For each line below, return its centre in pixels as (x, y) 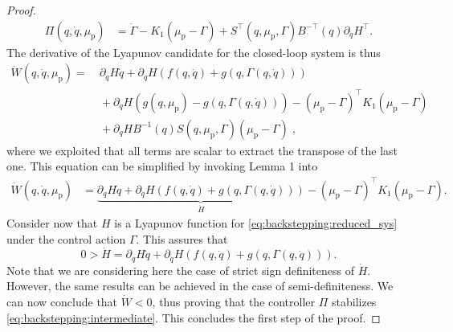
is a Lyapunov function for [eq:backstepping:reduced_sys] (256, 222)
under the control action (66, 238)
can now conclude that (62, 302)
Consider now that (52, 222)
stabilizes (354, 302)
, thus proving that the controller (234, 302)
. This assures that (182, 238)
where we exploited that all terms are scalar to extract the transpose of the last (202, 150)
